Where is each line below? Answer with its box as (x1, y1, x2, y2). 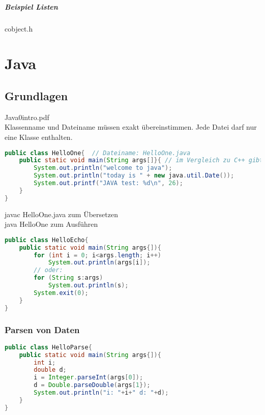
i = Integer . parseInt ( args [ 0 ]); (34, 374, 143, 381)
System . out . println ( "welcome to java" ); (34, 164, 172, 172)
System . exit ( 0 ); (34, 289, 89, 297)
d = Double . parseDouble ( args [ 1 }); (34, 381, 151, 389)
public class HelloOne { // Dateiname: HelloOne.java (5, 149, 191, 157)
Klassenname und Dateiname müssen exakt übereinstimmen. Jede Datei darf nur (5, 122, 257, 132)
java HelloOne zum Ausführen (5, 219, 98, 229)
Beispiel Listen (5, 1, 58, 12)
